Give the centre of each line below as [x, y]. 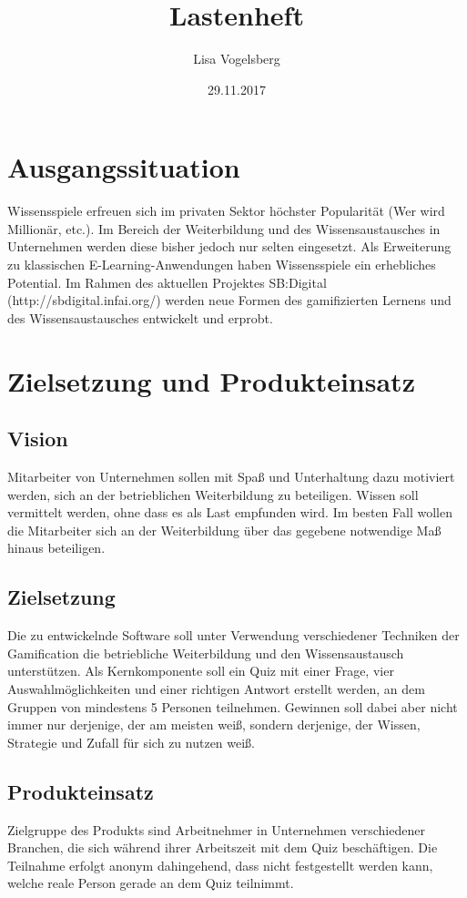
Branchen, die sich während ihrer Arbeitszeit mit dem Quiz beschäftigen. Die [223, 847]
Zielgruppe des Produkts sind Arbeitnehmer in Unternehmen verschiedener [216, 829]
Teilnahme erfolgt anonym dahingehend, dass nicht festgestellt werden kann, [220, 865]
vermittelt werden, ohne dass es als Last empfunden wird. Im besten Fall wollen [230, 512]
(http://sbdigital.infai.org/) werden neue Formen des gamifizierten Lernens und [229, 300]
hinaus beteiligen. [56, 548]
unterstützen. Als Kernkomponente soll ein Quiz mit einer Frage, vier [201, 671]
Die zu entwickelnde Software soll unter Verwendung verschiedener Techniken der [233, 635]
